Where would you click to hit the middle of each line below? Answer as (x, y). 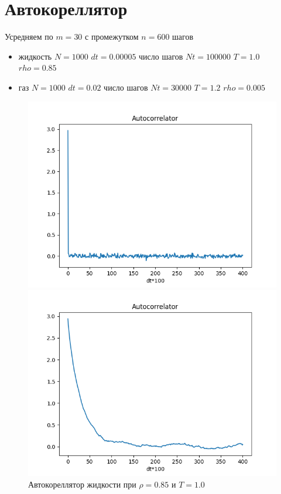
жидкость (35, 56)
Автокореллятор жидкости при (82, 484)
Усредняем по (29, 37)
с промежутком (112, 37)
